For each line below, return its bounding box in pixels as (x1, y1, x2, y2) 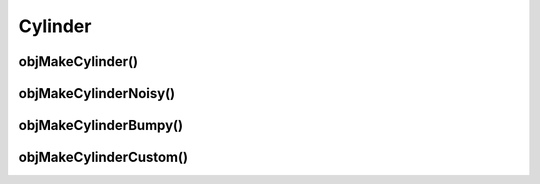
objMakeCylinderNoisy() (18, 85, 176, 102)
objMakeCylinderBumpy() (18, 117, 184, 134)
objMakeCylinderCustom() (18, 149, 189, 166)
